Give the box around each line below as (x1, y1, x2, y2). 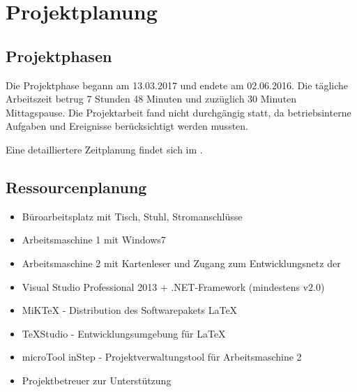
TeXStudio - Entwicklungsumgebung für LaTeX (22, 326, 226, 340)
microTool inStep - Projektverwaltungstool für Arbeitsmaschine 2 (22, 349, 302, 364)
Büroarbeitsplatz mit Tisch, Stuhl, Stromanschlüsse (22, 209, 243, 223)
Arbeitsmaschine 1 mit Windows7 (22, 232, 166, 247)
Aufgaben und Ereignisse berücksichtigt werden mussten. (6, 119, 248, 133)
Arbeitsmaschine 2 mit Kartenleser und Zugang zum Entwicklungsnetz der (22, 255, 341, 270)
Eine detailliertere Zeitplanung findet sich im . (6, 142, 203, 156)
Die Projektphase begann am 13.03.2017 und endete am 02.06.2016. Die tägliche (6, 77, 349, 92)
